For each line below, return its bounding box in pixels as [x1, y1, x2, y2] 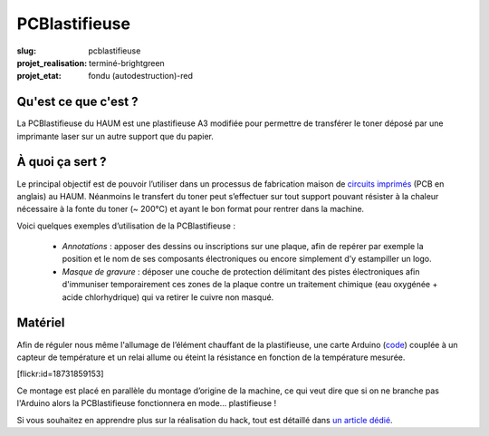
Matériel [16, 315, 65, 331]
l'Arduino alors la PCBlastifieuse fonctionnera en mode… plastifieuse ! [16, 398, 276, 409]
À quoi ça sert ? [16, 154, 107, 170]
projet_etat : [16, 71, 62, 82]
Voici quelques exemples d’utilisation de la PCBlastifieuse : [16, 220, 235, 231]
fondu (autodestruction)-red [88, 71, 194, 82]
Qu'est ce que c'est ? [16, 94, 139, 110]
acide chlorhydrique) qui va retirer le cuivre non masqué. [62, 291, 274, 303]
